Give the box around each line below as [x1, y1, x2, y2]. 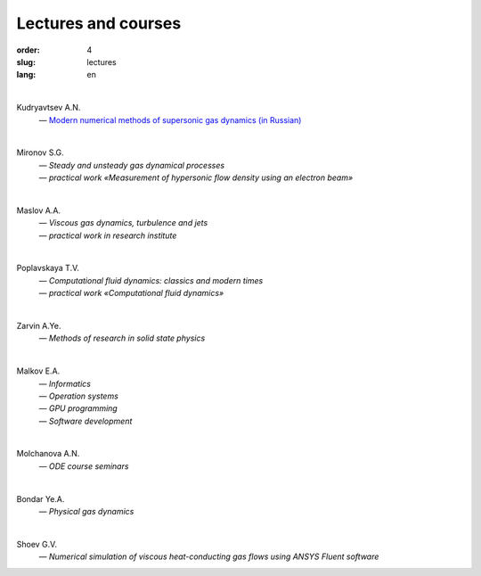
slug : [16, 56, 36, 67]
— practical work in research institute [38, 230, 177, 241]
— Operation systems [38, 391, 119, 401]
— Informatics [38, 378, 91, 389]
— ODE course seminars [38, 460, 129, 472]
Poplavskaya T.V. [16, 263, 80, 274]
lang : [16, 70, 37, 80]
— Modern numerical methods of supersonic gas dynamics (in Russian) [38, 114, 302, 125]
